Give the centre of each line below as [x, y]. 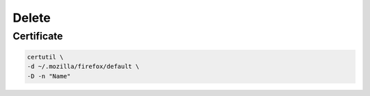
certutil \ [45, 57]
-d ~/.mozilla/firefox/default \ [83, 67]
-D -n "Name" [49, 76]
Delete [32, 18]
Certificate [38, 36]
